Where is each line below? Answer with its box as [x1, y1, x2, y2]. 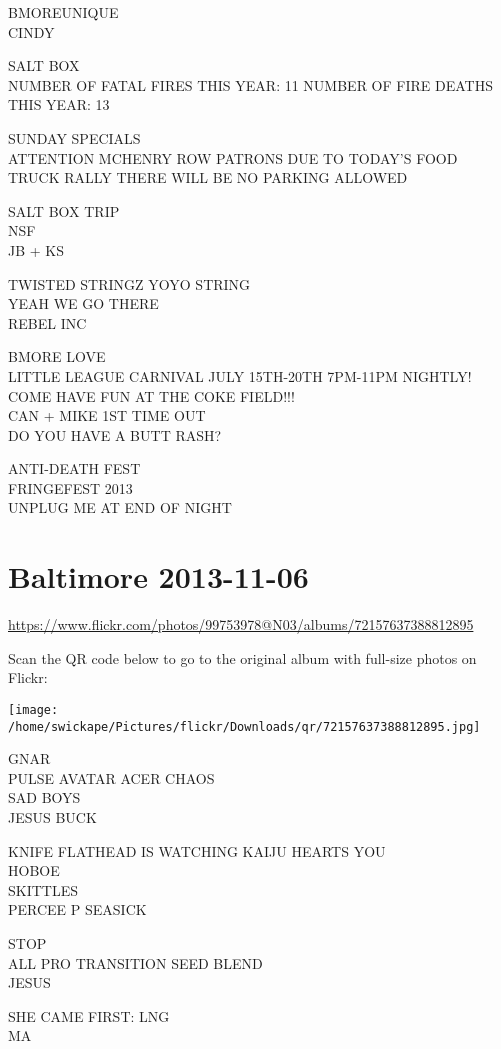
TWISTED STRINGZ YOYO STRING [8, 273, 251, 294]
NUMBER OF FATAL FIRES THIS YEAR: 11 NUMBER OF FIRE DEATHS [8, 74, 493, 95]
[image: [8, 702, 59, 717]
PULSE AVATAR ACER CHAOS [8, 767, 215, 788]
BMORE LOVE [8, 346, 106, 367]
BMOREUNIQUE [8, 2, 119, 22]
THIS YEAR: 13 [8, 94, 110, 115]
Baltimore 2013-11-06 [8, 556, 309, 597]
